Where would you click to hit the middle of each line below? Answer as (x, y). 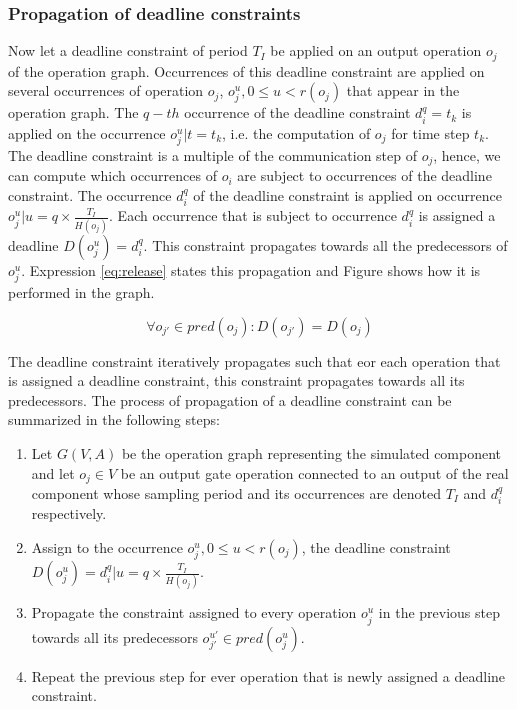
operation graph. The (73, 112)
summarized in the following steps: (114, 419)
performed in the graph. (81, 291)
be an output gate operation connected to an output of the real (314, 472)
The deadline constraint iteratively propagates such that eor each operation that (254, 360)
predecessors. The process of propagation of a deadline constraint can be (230, 399)
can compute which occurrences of (112, 175)
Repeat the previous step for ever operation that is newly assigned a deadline (268, 675)
